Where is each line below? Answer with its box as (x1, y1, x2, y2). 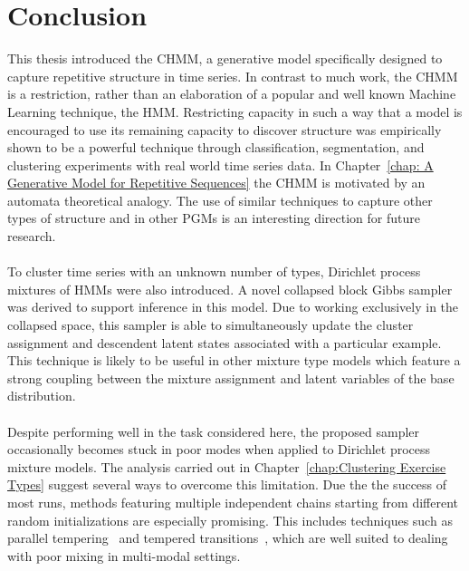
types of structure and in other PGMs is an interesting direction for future (7, 208, 421, 227)
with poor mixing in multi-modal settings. (7, 546, 241, 565)
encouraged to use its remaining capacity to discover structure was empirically (7, 120, 442, 139)
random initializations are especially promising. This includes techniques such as (7, 510, 453, 529)
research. (7, 227, 56, 246)
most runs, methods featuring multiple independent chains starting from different (7, 492, 459, 511)
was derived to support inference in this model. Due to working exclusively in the (7, 297, 459, 316)
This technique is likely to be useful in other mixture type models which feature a (7, 351, 461, 370)
